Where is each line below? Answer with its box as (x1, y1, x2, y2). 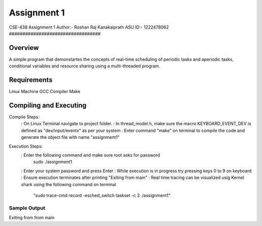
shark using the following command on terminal (21, 181, 116, 187)
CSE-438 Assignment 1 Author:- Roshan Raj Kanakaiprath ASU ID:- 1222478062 (9, 24, 169, 30)
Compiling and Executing (9, 101, 87, 109)
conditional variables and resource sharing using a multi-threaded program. (9, 63, 160, 69)
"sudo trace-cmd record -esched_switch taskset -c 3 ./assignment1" (33, 192, 171, 198)
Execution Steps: (9, 143, 43, 149)
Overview (9, 44, 39, 52)
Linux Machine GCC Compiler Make (9, 89, 81, 95)
